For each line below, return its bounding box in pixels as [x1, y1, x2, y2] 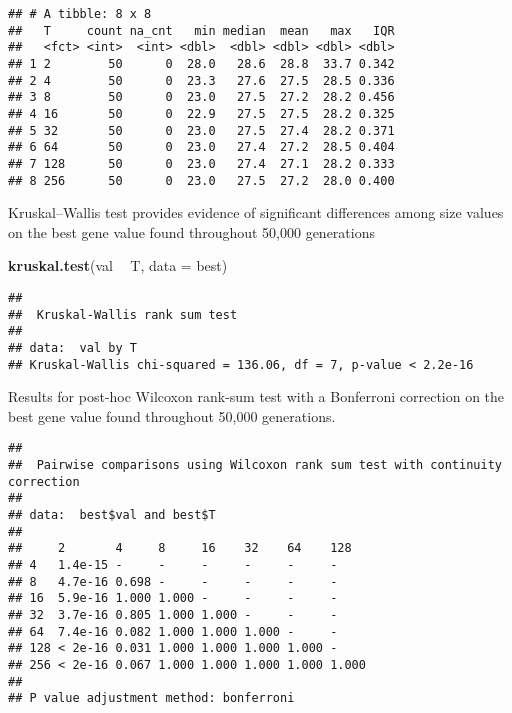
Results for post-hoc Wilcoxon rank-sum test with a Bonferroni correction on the [8, 386, 505, 407]
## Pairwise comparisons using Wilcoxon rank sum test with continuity [8, 458, 502, 473]
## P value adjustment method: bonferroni [8, 691, 295, 706]
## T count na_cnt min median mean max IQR [8, 23, 395, 38]
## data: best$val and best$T [8, 508, 216, 523]
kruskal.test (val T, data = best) [8, 255, 228, 276]
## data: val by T [8, 340, 137, 355]
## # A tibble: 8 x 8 [8, 7, 152, 21]
